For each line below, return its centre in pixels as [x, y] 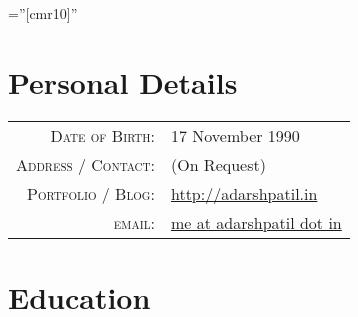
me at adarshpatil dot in [256, 222]
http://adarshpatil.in [244, 193]
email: [134, 222]
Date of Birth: [102, 135]
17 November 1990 [235, 135]
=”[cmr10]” [43, 13]
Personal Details [123, 81]
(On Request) [218, 164]
